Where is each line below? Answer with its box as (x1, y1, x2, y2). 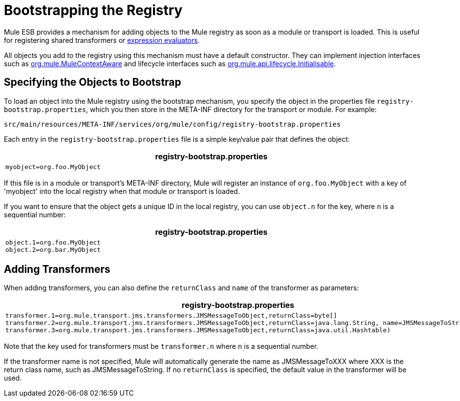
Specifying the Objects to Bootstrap (4, 76, 181, 89)
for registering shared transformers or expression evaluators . (4, 36, 200, 44)
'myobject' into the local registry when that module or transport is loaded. (4, 187, 240, 195)
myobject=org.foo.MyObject (5, 163, 101, 171)
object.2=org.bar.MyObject (5, 246, 101, 253)
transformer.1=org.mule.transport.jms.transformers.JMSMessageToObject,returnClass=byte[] (5, 312, 337, 320)
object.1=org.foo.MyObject (5, 238, 101, 246)
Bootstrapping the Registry (4, 2, 183, 19)
